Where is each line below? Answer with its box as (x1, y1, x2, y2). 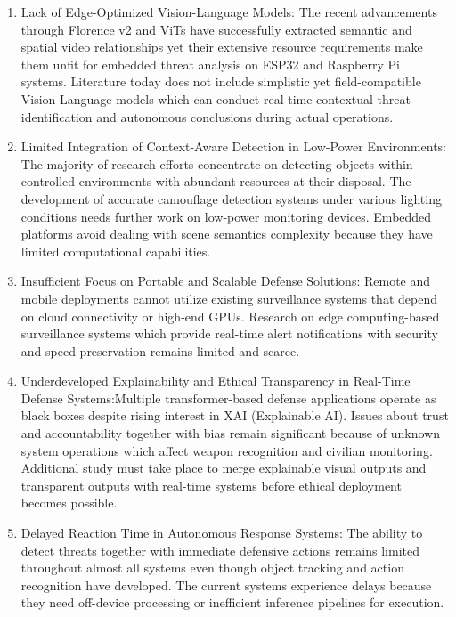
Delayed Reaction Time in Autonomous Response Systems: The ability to (20, 524, 423, 542)
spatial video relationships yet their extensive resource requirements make (20, 37, 423, 56)
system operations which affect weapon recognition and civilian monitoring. (20, 441, 433, 459)
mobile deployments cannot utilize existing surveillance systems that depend (20, 288, 437, 307)
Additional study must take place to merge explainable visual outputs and (20, 459, 427, 477)
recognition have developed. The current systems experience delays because (20, 575, 432, 594)
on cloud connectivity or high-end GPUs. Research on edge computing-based (20, 306, 440, 325)
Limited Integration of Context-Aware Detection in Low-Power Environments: (20, 137, 446, 156)
